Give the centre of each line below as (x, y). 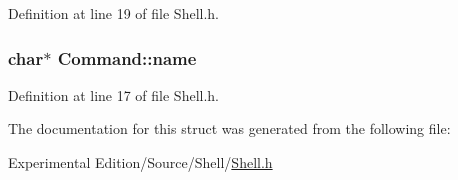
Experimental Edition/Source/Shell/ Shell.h (140, 162)
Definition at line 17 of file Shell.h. (114, 94)
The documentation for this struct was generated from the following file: (229, 128)
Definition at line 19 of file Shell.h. (114, 13)
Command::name (127, 57)
